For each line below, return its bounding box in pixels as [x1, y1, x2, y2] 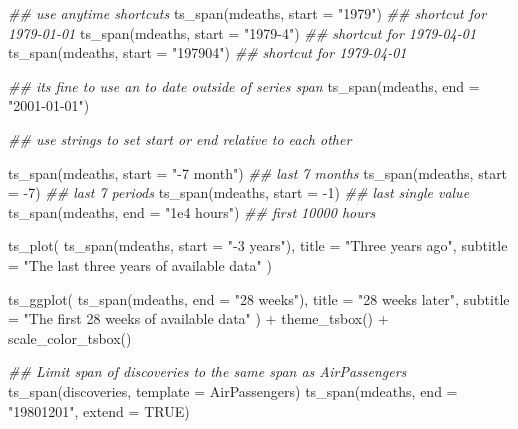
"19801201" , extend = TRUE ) [8, 400, 190, 421]
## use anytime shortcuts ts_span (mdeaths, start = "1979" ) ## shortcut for [8, 3, 487, 23]
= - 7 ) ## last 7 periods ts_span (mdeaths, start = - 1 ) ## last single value [8, 182, 470, 203]
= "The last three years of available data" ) [8, 254, 272, 275]
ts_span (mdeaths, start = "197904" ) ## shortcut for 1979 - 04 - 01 [8, 42, 407, 63]
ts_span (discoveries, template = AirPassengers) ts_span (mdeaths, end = [8, 380, 458, 401]
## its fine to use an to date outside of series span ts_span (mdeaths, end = [8, 75, 480, 96]
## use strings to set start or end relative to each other [8, 128, 352, 149]
